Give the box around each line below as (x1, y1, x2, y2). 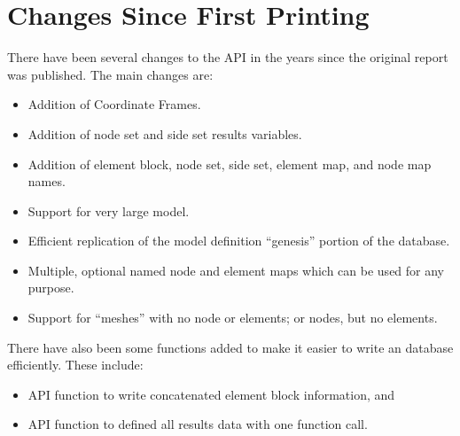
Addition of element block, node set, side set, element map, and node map (27, 154, 432, 173)
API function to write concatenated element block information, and (27, 385, 395, 403)
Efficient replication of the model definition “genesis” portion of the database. (27, 231, 450, 250)
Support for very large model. (27, 201, 190, 220)
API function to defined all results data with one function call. (27, 415, 368, 433)
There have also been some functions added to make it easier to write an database (7, 338, 454, 356)
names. (27, 172, 66, 191)
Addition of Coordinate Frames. (27, 95, 201, 113)
